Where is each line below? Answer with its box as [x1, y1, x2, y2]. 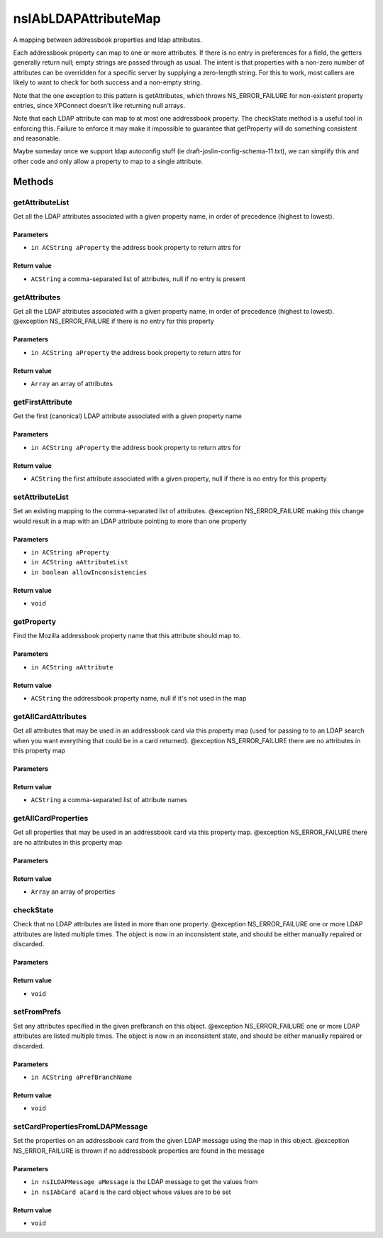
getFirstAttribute [13, 397, 72, 407]
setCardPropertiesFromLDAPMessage [13, 1122, 148, 1132]
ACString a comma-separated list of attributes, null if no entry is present [30, 274, 246, 283]
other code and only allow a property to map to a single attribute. [13, 157, 204, 165]
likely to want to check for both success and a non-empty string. [13, 78, 202, 87]
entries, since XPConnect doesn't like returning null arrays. [13, 101, 186, 109]
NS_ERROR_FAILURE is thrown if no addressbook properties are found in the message [13, 1146, 265, 1155]
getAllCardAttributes [13, 711, 87, 721]
